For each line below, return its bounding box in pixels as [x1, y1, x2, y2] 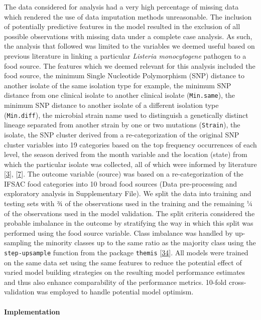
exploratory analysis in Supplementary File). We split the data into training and [4, 188, 251, 199]
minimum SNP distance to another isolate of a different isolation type [4, 100, 219, 110]
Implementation [4, 306, 60, 316]
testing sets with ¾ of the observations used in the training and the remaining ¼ [4, 198, 253, 209]
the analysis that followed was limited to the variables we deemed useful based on [4, 41, 255, 51]
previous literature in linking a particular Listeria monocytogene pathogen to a [4, 50, 246, 61]
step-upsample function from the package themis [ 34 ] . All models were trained [4, 247, 248, 258]
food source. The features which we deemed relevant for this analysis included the [4, 60, 255, 71]
